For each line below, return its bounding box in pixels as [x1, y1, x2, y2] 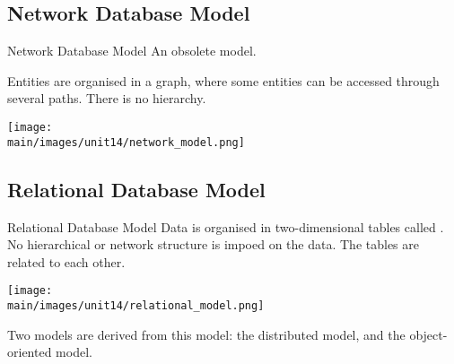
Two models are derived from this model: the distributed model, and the [7, 325, 406, 343]
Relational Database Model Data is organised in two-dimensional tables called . [7, 217, 444, 236]
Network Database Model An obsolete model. [7, 41, 257, 60]
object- [409, 325, 448, 343]
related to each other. [7, 252, 126, 271]
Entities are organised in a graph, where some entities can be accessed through [7, 71, 440, 90]
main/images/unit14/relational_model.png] [7, 299, 265, 312]
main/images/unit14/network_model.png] [7, 135, 245, 149]
